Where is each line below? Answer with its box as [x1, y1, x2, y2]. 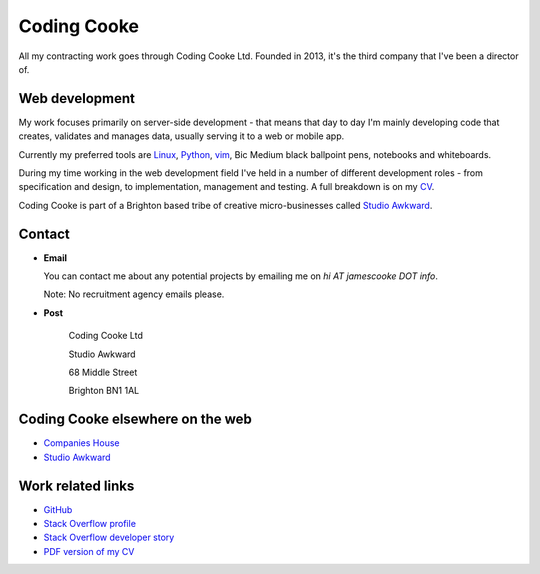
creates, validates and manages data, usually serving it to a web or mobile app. [18, 130, 345, 142]
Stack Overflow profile [43, 518, 137, 530]
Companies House [43, 437, 120, 449]
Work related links [18, 477, 135, 494]
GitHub [43, 503, 73, 515]
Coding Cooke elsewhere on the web [18, 411, 252, 428]
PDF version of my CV [43, 545, 135, 557]
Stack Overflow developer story [43, 531, 175, 544]
